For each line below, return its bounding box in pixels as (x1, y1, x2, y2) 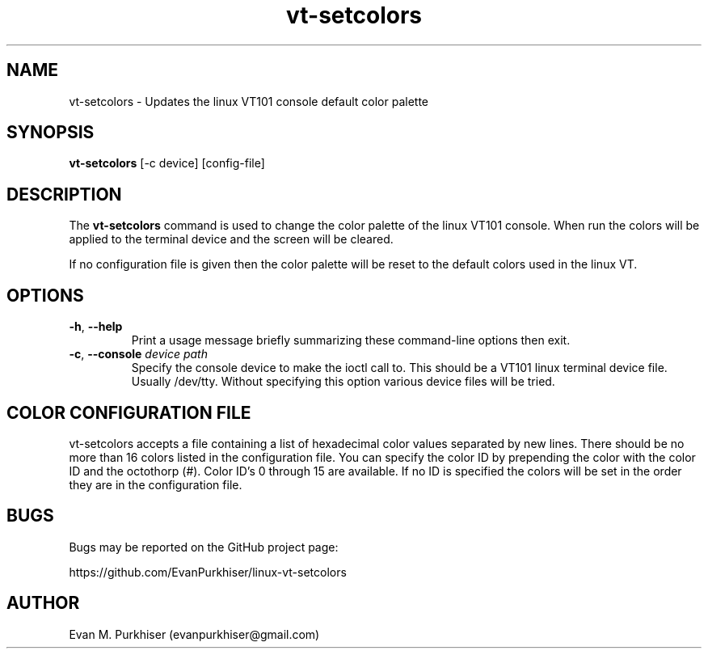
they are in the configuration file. (69, 477, 242, 492)
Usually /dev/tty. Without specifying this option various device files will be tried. (131, 374, 555, 389)
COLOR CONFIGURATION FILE (6, 402, 251, 423)
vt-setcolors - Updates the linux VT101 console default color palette (69, 94, 429, 108)
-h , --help (69, 319, 123, 334)
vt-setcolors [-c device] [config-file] (69, 156, 265, 171)
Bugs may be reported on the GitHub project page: (69, 539, 339, 554)
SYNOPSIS (6, 122, 95, 143)
